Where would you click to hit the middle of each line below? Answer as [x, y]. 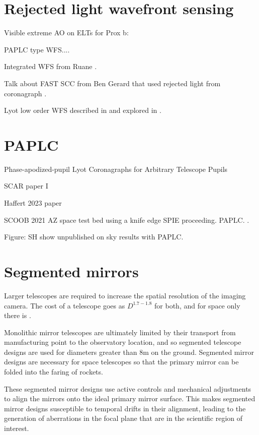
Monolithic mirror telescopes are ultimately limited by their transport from [120, 332]
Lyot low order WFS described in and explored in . [83, 110]
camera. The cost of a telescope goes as [65, 305]
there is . [18, 315]
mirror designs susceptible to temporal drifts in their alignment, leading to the [125, 408]
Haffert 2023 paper [33, 203]
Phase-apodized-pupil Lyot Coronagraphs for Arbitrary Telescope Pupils [116, 169]
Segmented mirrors [71, 271]
